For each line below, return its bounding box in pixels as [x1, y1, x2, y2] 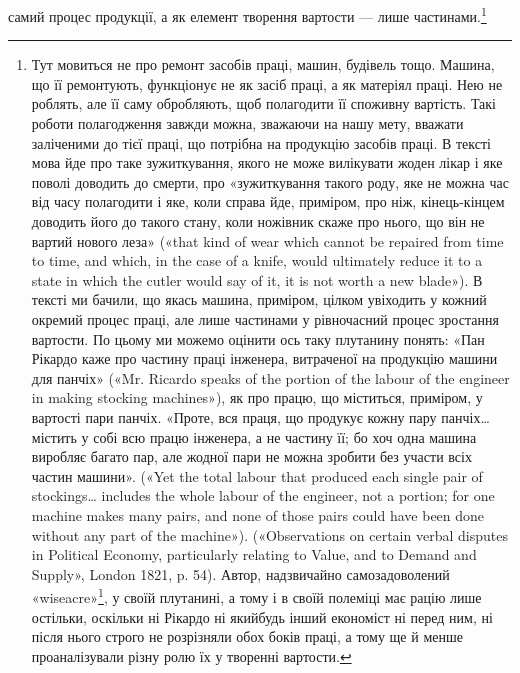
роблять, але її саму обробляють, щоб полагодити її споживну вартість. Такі [31, 93, 496, 114]
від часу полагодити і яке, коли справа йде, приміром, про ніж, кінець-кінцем [31, 191, 505, 212]
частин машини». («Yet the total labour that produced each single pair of [31, 465, 483, 486]
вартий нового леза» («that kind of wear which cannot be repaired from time [31, 230, 504, 251]
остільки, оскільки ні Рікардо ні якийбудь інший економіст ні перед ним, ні [31, 606, 493, 627]
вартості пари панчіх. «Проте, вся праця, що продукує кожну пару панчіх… [31, 406, 490, 427]
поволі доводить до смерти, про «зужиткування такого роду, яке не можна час [31, 171, 509, 192]
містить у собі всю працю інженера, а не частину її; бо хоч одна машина [31, 426, 477, 447]
